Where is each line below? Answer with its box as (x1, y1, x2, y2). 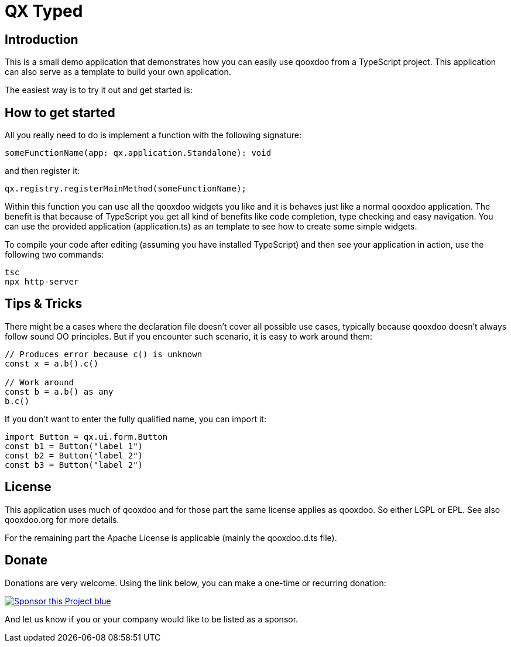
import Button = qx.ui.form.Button (5, 432, 168, 441)
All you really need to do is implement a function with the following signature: (5, 130, 301, 141)
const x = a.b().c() (5, 358, 99, 368)
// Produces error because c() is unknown (5, 349, 203, 359)
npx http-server (5, 277, 79, 287)
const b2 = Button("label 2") (5, 450, 143, 460)
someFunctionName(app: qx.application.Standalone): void (5, 148, 272, 158)
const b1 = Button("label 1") (5, 441, 143, 451)
